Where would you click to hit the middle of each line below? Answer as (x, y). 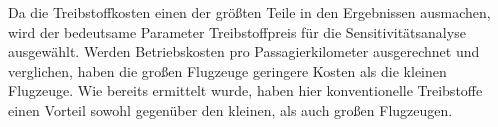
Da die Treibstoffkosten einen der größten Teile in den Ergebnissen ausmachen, (249, 12)
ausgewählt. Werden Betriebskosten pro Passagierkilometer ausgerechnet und (244, 51)
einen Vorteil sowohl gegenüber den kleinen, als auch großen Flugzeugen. (230, 109)
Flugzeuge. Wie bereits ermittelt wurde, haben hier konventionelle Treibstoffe (245, 90)
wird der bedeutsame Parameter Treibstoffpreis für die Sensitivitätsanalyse (237, 31)
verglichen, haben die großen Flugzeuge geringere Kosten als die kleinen (227, 70)
